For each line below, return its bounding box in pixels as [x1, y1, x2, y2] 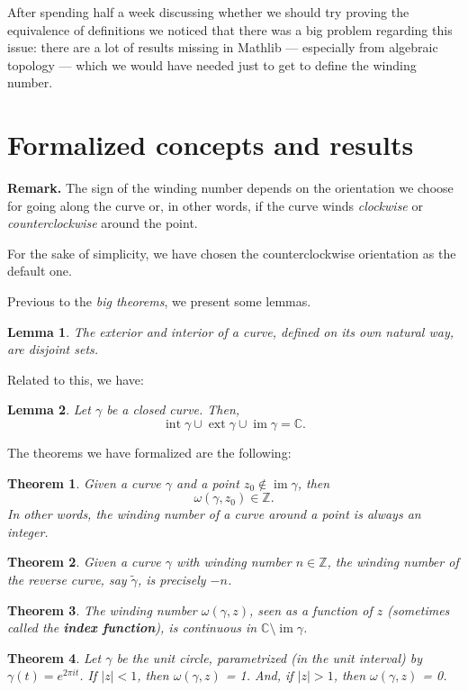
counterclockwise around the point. [7, 214, 198, 232]
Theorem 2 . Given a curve [7, 552, 161, 571]
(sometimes [387, 600, 450, 619]
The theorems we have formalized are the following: [7, 443, 292, 462]
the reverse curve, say [7, 570, 127, 588]
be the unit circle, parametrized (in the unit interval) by [116, 648, 423, 667]
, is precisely [137, 570, 206, 588]
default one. [7, 261, 72, 280]
